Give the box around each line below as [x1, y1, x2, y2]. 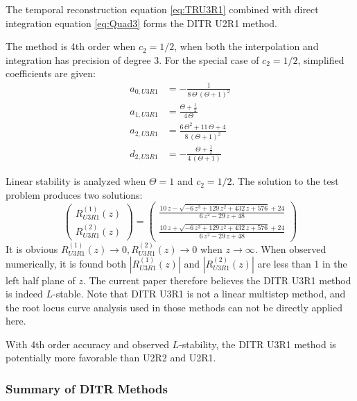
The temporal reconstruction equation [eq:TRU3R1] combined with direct [6, 2, 319, 16]
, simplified [297, 52, 345, 67]
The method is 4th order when [6, 39, 136, 54]
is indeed [6, 286, 43, 301]
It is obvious [6, 241, 58, 256]
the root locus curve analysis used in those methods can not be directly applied [6, 300, 342, 314]
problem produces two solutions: [6, 187, 143, 202]
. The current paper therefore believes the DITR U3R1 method [82, 272, 351, 287]
